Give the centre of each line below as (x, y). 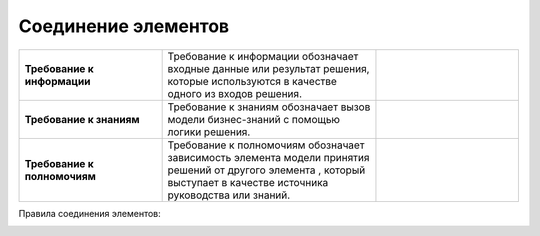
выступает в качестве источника (248, 182)
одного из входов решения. (234, 93)
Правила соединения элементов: (90, 213)
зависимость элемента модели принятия (268, 157)
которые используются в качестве (252, 81)
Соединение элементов (124, 26)
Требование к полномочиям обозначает (266, 145)
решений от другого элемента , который (266, 170)
